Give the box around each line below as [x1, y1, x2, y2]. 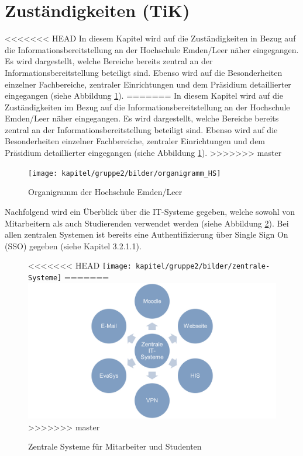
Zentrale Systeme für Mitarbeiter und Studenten [28, 440, 202, 452]
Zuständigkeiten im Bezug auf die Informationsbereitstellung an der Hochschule [5, 100, 290, 113]
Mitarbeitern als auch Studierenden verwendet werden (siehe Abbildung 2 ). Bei [5, 217, 289, 229]
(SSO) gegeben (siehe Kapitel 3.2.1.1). [5, 239, 142, 252]
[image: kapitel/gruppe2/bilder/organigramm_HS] [28, 169, 221, 177]
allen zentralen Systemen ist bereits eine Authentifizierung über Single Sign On [5, 228, 288, 241]
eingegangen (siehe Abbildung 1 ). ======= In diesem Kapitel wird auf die [5, 89, 283, 102]
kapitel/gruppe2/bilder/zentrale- [136, 262, 270, 271]
